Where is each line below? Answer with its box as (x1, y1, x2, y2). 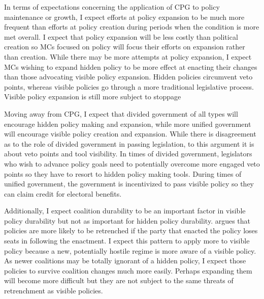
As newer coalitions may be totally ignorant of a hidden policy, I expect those (4, 255, 246, 266)
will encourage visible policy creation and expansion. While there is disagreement (4, 128, 256, 139)
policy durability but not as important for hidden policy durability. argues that (4, 215, 251, 226)
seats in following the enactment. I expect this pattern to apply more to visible (4, 235, 250, 246)
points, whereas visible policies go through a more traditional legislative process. (4, 81, 254, 92)
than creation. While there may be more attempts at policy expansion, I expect (4, 51, 252, 62)
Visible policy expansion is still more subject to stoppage (4, 91, 181, 102)
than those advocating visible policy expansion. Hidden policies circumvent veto (4, 71, 253, 82)
